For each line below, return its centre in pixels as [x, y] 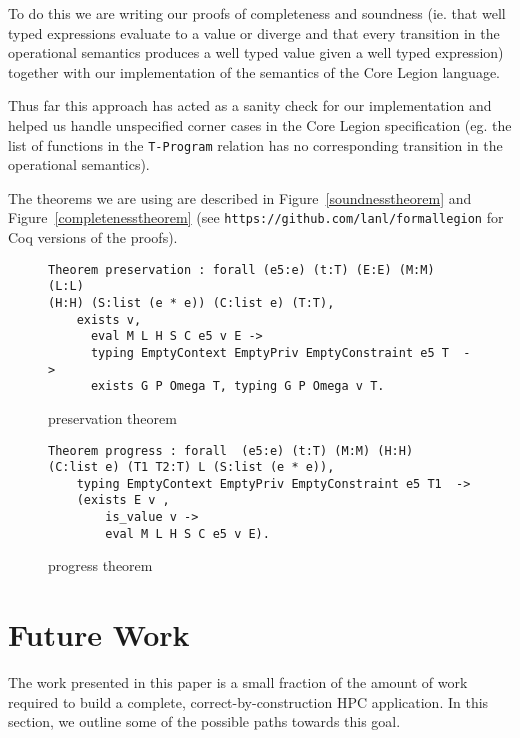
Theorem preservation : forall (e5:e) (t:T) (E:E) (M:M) [241, 269]
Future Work [99, 634]
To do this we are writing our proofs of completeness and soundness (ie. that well [257, 13]
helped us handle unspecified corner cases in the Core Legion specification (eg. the [260, 124]
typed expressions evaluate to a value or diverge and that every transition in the [254, 32]
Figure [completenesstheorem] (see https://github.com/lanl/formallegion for [256, 217]
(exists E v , [123, 500]
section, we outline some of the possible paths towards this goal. [204, 721]
